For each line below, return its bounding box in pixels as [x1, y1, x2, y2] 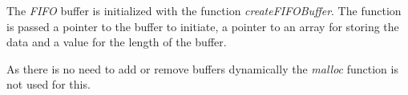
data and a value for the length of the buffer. [6, 34, 227, 50]
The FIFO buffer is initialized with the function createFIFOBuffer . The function [6, 2, 402, 18]
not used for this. [6, 76, 91, 93]
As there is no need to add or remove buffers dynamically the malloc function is [6, 60, 398, 77]
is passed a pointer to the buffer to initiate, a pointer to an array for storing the [6, 18, 399, 34]
